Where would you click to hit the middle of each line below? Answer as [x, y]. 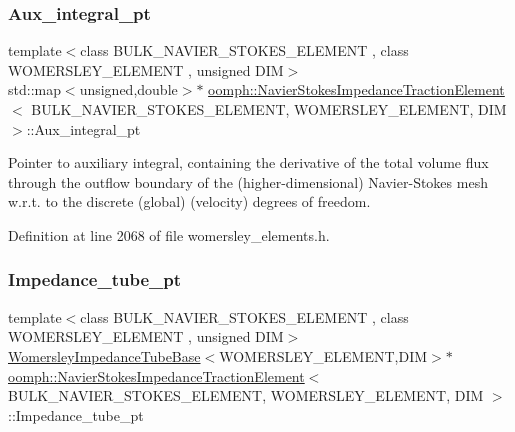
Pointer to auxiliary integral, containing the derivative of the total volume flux [248, 162]
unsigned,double [128, 89]
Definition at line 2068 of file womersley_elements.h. [169, 234]
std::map [34, 89]
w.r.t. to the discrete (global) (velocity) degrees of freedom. [189, 201]
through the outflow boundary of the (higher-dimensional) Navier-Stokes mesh [248, 181]
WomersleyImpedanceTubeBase [104, 355]
